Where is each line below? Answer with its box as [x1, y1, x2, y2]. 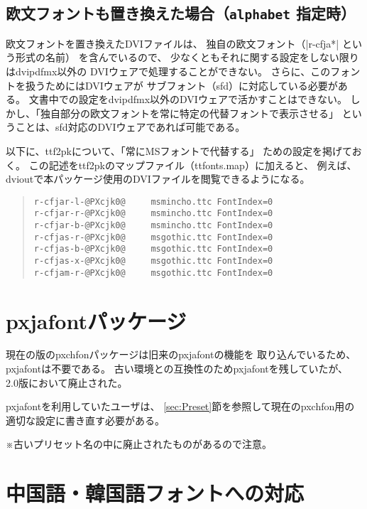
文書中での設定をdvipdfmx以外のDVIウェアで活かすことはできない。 [28, 92, 347, 107]
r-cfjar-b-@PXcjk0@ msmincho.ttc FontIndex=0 [33, 220, 273, 231]
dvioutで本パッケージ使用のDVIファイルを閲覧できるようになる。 [6, 171, 310, 186]
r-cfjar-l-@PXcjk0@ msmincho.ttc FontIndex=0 [33, 196, 273, 207]
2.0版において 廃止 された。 [6, 375, 128, 390]
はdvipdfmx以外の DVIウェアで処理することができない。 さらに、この [6, 63, 331, 78]
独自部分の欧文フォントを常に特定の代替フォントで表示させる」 [40, 105, 339, 120]
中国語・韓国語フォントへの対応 [6, 478, 305, 508]
